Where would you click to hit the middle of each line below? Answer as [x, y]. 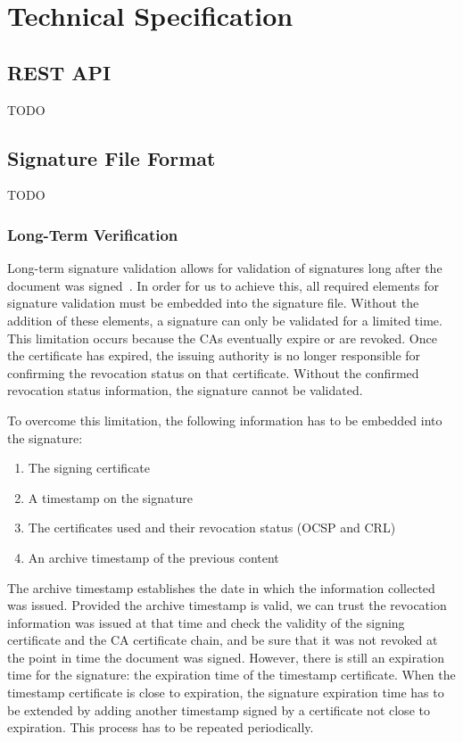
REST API [59, 72]
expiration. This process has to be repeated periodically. [161, 727]
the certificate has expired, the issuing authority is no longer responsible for [214, 355]
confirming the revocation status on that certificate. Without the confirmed [213, 372]
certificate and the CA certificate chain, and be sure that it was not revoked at [223, 640]
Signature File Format [112, 157]
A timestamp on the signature [110, 497]
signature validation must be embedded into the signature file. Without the [213, 303]
